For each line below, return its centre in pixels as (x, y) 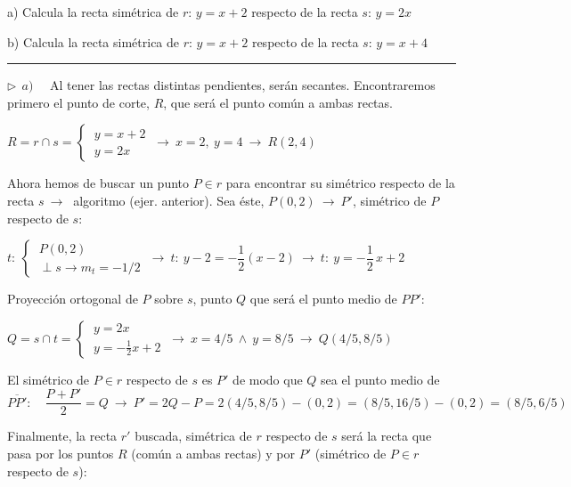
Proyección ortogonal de (73, 299)
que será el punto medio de (323, 299)
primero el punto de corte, (78, 102)
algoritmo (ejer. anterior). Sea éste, (169, 200)
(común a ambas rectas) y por (213, 453)
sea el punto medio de (380, 379)
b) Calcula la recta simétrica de (94, 41)
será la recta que (387, 436)
